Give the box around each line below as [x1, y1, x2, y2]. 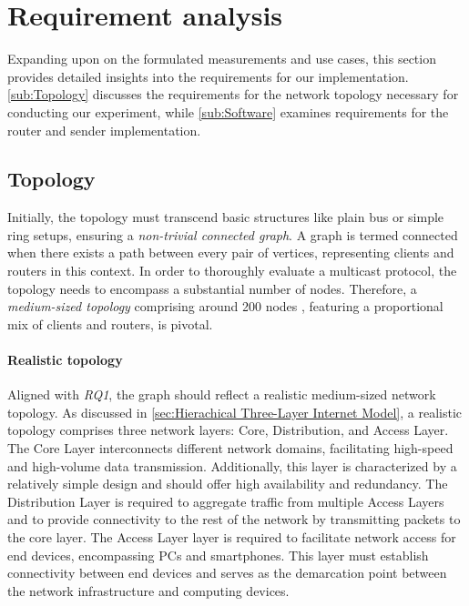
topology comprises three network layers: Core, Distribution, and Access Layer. [7, 420, 449, 439]
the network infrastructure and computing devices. [7, 581, 290, 600]
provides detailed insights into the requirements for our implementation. [7, 66, 409, 86]
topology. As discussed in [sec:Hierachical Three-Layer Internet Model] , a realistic [7, 402, 462, 421]
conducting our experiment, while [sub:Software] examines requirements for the [7, 102, 449, 121]
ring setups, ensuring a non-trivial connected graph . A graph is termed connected [7, 225, 458, 244]
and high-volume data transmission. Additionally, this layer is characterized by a [7, 456, 457, 475]
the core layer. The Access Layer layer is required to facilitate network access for [7, 528, 456, 546]
